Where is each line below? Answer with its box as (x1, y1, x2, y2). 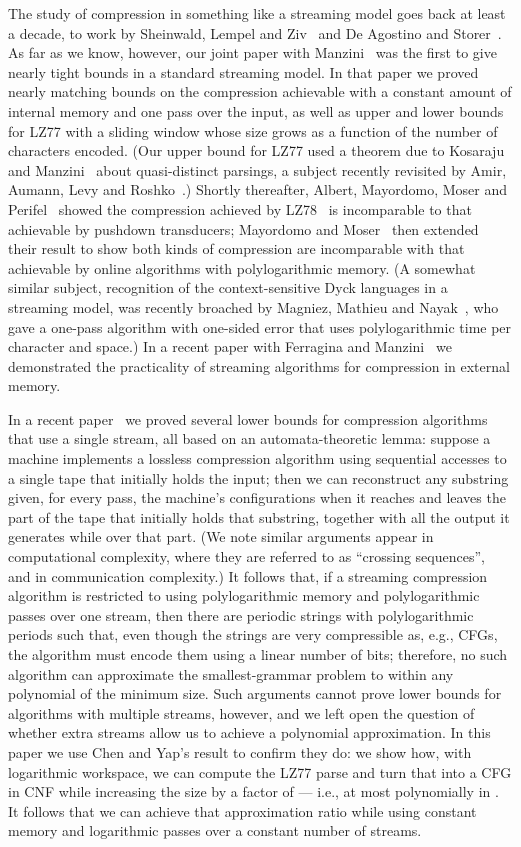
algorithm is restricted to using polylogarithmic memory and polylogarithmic (8, 585, 480, 606)
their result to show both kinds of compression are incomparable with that (8, 238, 465, 259)
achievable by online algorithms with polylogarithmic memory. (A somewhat (8, 257, 476, 278)
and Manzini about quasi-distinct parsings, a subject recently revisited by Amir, (8, 159, 507, 180)
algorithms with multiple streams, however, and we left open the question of (8, 702, 475, 723)
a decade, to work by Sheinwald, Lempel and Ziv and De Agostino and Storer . (8, 22, 502, 43)
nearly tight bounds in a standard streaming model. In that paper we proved (8, 61, 479, 82)
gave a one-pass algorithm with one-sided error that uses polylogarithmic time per (8, 316, 512, 337)
